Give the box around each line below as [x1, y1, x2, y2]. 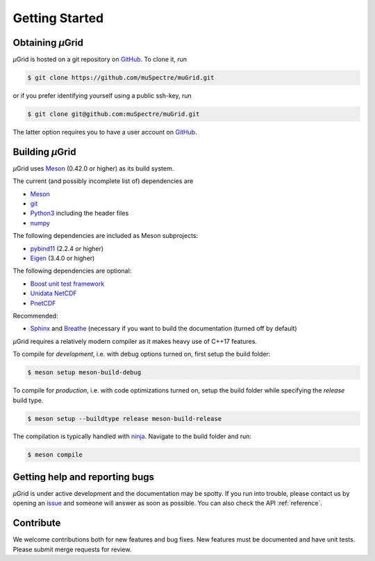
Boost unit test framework [30, 279, 105, 288]
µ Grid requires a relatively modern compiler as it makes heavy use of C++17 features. [12, 337, 257, 345]
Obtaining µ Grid [12, 37, 83, 49]
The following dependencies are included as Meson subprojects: [12, 232, 198, 240]
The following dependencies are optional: [12, 267, 132, 275]
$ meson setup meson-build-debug [27, 368, 142, 377]
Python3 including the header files [30, 209, 129, 218]
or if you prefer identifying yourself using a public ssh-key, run [12, 92, 192, 100]
